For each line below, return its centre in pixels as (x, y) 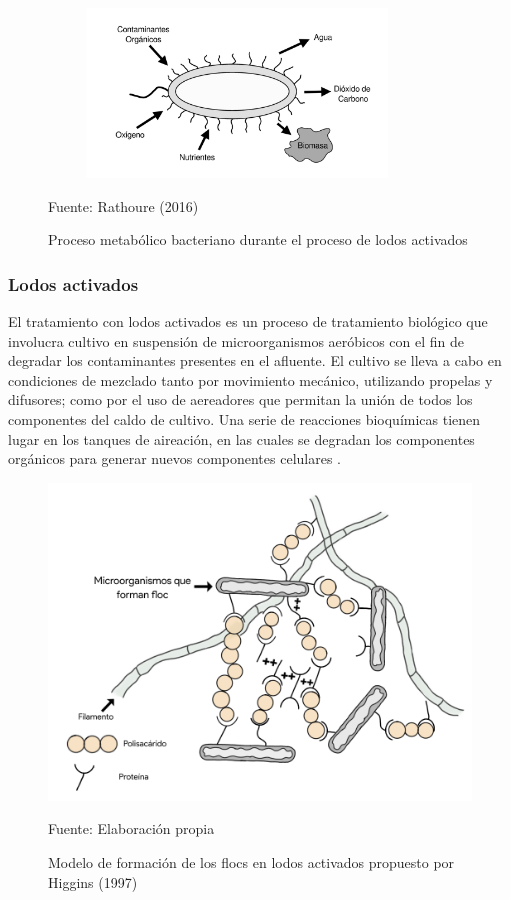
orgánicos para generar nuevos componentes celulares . (174, 458)
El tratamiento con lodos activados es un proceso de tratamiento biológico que (248, 321)
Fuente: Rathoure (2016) (123, 205)
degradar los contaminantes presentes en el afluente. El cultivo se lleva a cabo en (255, 360)
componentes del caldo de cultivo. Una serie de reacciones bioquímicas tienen (244, 419)
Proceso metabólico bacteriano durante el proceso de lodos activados (258, 239)
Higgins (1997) (93, 881)
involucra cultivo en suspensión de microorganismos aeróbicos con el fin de (236, 340)
